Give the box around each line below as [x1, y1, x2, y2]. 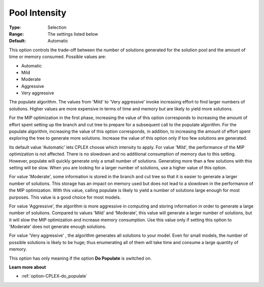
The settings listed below [47, 31, 98, 37]
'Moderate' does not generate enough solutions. [9, 224, 107, 229]
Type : [9, 24, 22, 30]
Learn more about [9, 264, 46, 270]
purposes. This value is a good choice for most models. [9, 194, 121, 200]
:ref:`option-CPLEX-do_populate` [21, 273, 88, 279]
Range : [9, 31, 24, 37]
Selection [47, 24, 67, 30]
